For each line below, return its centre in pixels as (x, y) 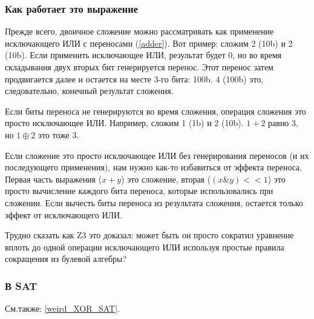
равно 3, (283, 123)
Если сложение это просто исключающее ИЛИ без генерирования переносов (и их (157, 155)
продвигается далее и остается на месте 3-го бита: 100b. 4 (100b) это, (134, 79)
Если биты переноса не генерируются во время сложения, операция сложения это (155, 111)
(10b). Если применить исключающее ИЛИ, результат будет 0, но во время (143, 55)
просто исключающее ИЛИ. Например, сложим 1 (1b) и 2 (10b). (124, 123)
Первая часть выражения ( (54, 179)
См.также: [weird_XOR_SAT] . (62, 308)
